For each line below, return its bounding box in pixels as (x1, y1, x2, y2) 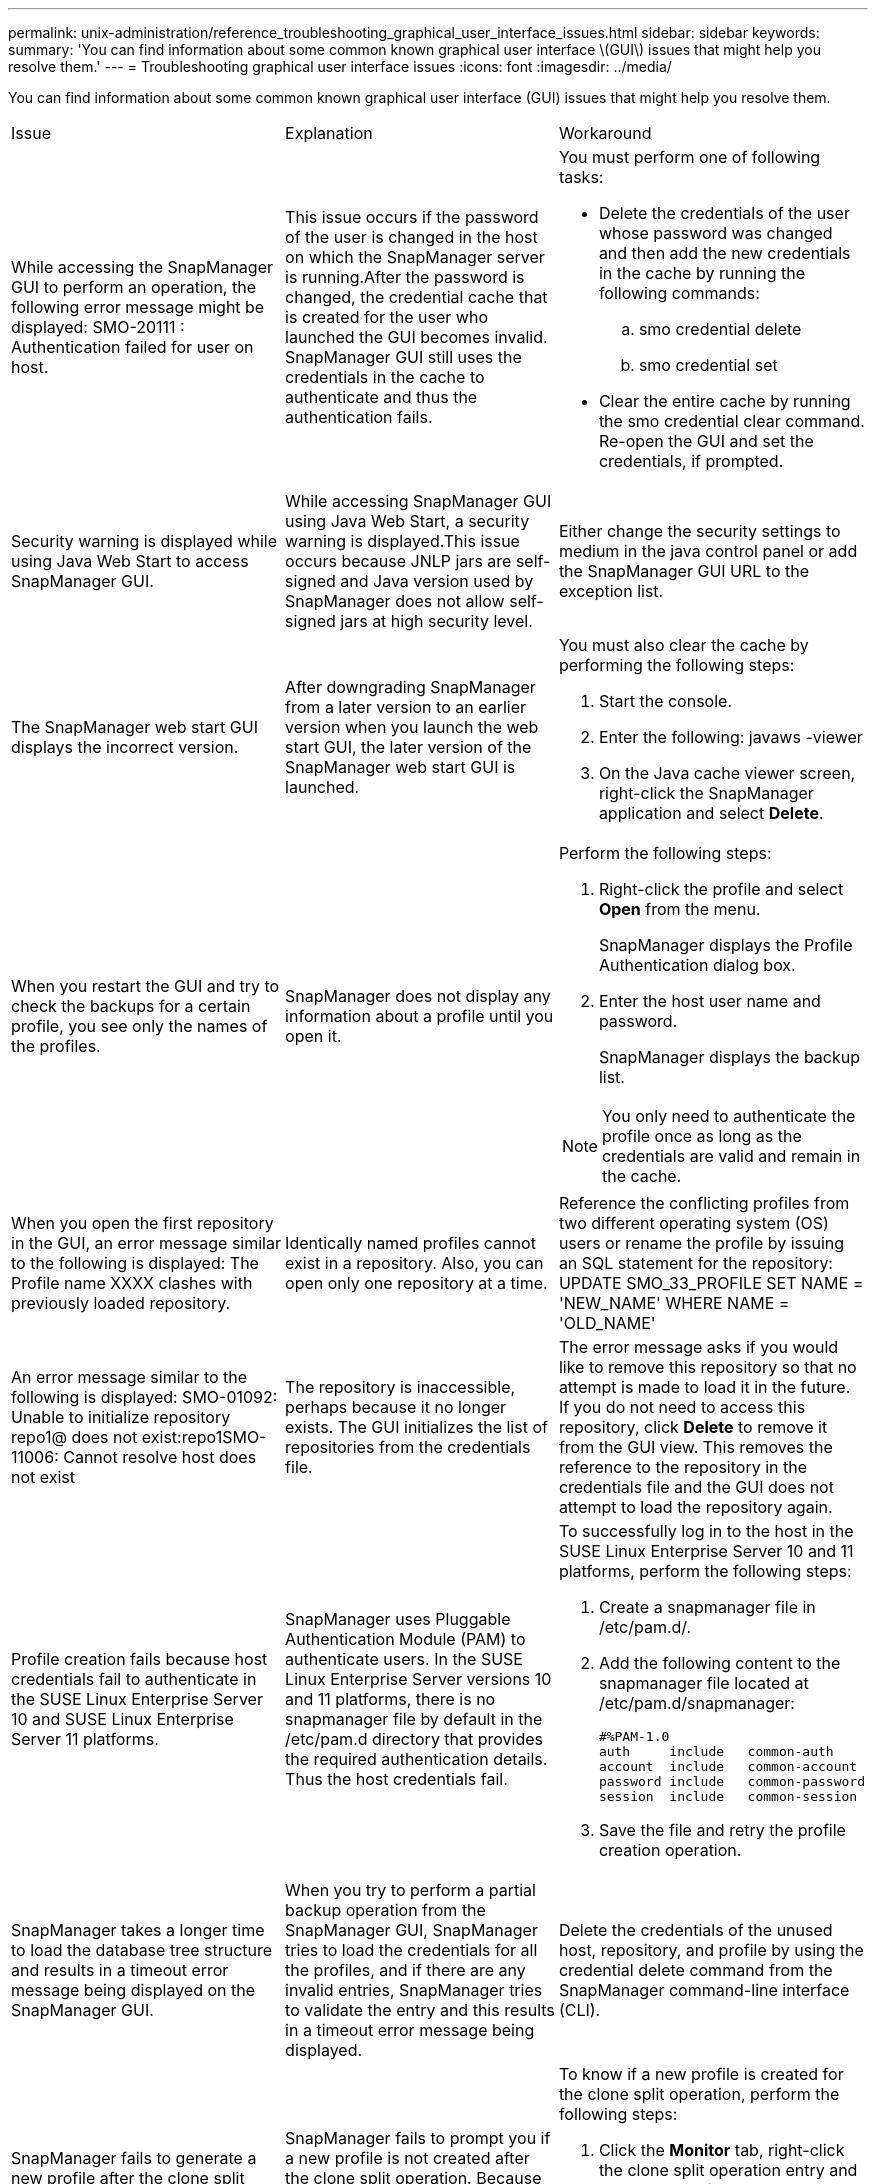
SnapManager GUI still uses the (285, 347, 522, 367)
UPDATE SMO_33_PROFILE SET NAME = (558, 1273, 864, 1293)
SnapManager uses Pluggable (285, 1608, 511, 1629)
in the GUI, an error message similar (11, 1233, 281, 1253)
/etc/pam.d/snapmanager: (598, 1693, 795, 1713)
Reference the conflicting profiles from (558, 1193, 850, 1213)
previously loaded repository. (11, 1293, 231, 1313)
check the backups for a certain (11, 996, 251, 1016)
